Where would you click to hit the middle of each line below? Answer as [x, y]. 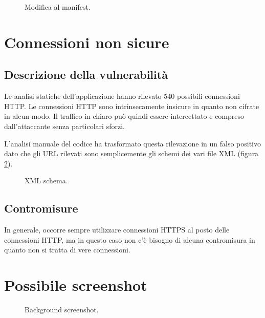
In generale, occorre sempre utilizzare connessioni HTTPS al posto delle [117, 230]
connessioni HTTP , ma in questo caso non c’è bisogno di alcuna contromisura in [130, 239]
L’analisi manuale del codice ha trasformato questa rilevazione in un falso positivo [132, 143]
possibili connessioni [208, 96]
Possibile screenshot [76, 285]
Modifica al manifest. [58, 7]
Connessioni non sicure [87, 42]
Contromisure [41, 208]
